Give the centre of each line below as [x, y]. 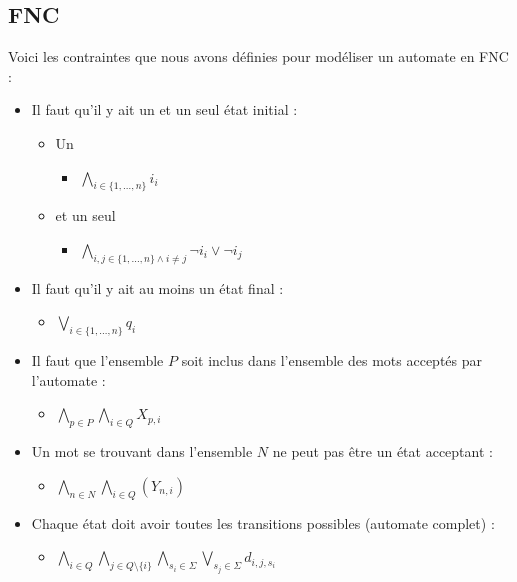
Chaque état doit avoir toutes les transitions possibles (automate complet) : [263, 522]
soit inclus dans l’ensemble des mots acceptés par [332, 360]
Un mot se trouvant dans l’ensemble [142, 451]
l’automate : [68, 379]
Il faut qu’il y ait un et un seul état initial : [164, 109]
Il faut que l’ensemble [97, 360]
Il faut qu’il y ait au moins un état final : [157, 287]
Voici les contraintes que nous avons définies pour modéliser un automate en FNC [258, 56]
